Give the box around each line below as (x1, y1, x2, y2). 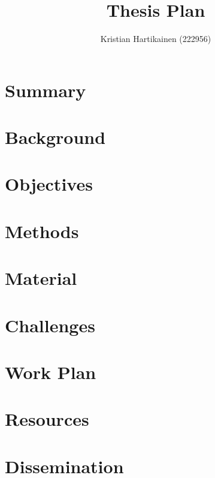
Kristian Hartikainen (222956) (100, 32, 211, 45)
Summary (5, 77, 86, 102)
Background (5, 125, 106, 149)
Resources (5, 407, 89, 431)
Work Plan (5, 359, 96, 384)
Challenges (5, 312, 95, 337)
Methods (5, 218, 79, 243)
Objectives (5, 172, 93, 196)
